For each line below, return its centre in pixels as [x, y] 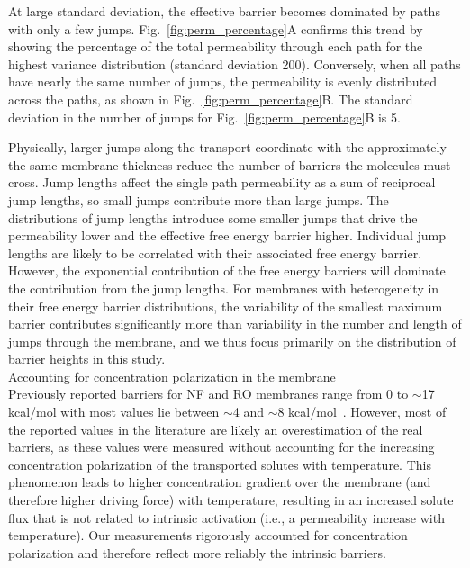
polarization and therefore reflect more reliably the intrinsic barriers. [197, 552]
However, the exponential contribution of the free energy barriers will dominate [227, 270]
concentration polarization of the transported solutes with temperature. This [220, 464]
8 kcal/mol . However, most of [362, 412]
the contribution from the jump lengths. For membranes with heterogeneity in [224, 288]
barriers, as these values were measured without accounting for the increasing [221, 447]
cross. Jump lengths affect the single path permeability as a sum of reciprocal [222, 182]
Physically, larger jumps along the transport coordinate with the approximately [227, 147]
